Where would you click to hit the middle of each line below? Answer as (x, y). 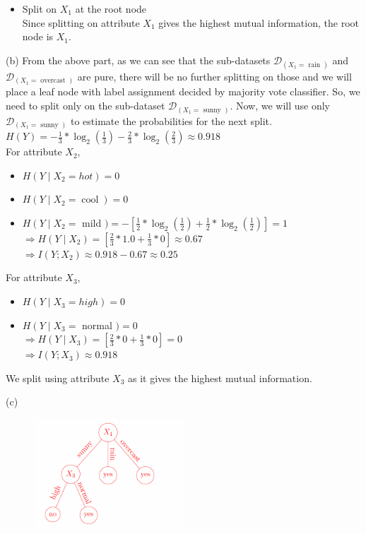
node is (38, 36)
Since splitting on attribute (81, 22)
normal (97, 325)
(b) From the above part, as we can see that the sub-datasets (138, 60)
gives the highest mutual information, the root (259, 22)
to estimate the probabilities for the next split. (171, 120)
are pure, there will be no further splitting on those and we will (214, 76)
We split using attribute (58, 378)
